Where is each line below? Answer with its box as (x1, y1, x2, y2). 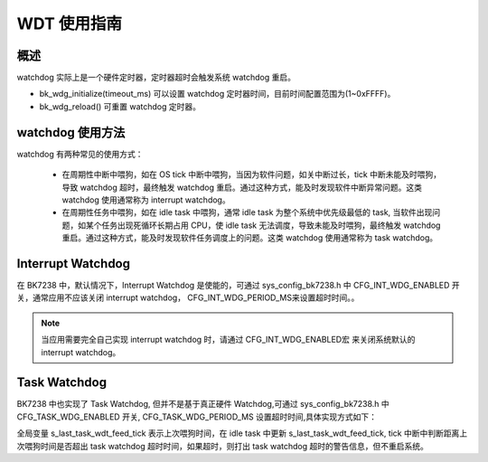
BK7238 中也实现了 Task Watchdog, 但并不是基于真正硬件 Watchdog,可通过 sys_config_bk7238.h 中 (16, 399, 390, 410)
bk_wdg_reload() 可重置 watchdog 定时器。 (39, 100, 202, 112)
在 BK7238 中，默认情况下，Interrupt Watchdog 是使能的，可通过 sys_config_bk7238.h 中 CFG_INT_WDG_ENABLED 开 (16, 280, 460, 290)
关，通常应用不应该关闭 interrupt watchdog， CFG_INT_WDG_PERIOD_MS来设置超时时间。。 (16, 292, 360, 303)
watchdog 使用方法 (16, 125, 126, 140)
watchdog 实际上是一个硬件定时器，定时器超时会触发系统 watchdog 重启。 (16, 72, 296, 83)
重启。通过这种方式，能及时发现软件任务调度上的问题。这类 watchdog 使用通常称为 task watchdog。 (61, 232, 438, 243)
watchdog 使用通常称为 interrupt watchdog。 (61, 194, 230, 205)
